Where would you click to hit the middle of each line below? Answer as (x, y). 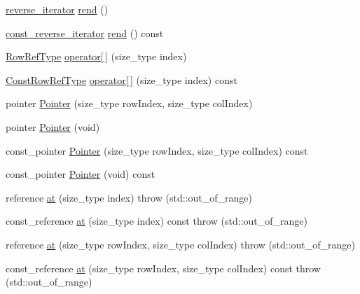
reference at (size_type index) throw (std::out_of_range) (129, 197)
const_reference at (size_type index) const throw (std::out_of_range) (157, 221)
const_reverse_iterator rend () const (85, 33)
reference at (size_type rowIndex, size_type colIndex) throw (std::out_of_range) (180, 244)
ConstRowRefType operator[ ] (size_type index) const (122, 79)
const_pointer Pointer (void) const (81, 174)
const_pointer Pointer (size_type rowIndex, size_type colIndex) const (157, 150)
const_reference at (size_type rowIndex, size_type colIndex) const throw (163, 268)
